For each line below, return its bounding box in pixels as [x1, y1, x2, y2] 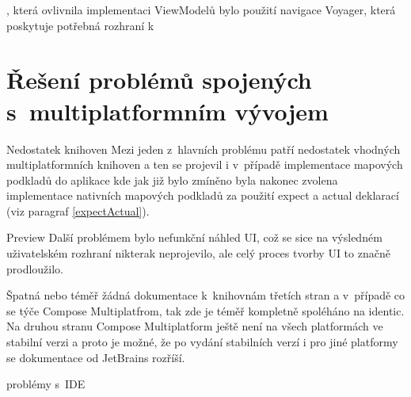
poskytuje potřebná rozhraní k [6, 17, 154, 33]
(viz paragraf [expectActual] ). [6, 202, 150, 219]
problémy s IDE [6, 376, 86, 392]
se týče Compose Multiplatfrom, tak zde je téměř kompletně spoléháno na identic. [6, 302, 405, 319]
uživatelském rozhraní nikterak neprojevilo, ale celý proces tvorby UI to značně [6, 245, 390, 261]
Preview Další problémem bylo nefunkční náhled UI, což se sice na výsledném [6, 229, 382, 246]
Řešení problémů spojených [6, 63, 312, 96]
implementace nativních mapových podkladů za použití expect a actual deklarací [6, 187, 399, 204]
